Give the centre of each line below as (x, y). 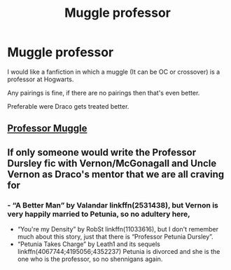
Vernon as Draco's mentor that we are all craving (116, 174)
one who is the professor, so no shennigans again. (90, 259)
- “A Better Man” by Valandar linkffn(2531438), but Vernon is (113, 205)
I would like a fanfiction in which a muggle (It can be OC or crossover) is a (114, 72)
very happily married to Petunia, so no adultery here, (99, 214)
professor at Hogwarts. (41, 79)
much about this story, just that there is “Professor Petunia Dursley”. (115, 237)
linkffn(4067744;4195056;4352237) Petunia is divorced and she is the (119, 252)
